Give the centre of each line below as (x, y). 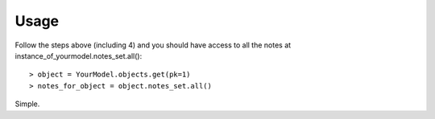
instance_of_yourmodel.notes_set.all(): (79, 55)
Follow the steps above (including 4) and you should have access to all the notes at (153, 45)
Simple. (27, 104)
